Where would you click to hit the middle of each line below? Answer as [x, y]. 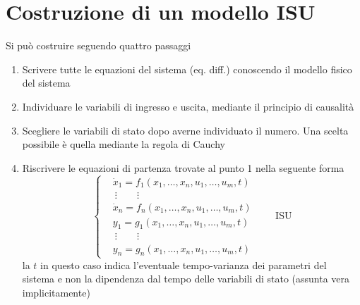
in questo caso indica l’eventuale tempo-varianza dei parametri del [184, 264]
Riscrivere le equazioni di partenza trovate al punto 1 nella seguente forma [183, 167]
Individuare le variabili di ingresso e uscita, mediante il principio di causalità [188, 106]
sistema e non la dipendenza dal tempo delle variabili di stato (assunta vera [186, 279]
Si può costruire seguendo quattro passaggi [98, 45]
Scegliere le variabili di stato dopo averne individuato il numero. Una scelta [185, 130]
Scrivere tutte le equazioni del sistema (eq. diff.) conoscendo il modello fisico [187, 69]
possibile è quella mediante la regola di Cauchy [124, 144]
